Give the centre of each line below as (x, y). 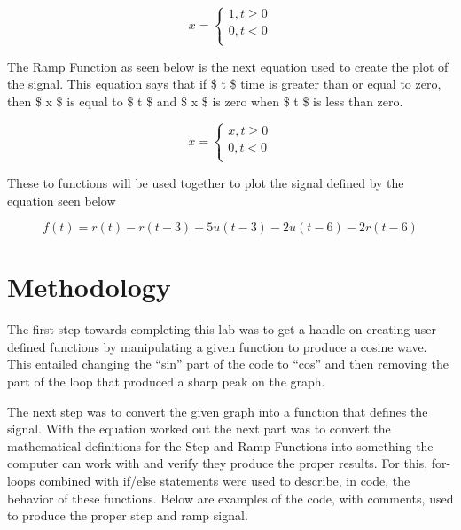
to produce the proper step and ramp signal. (128, 515)
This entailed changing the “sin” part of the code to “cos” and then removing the (228, 364)
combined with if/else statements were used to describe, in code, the (225, 481)
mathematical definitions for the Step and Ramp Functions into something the (220, 445)
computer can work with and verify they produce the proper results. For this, (218, 463)
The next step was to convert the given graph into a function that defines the (218, 411)
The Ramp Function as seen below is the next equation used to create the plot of (228, 66)
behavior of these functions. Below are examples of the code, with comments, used (230, 498)
